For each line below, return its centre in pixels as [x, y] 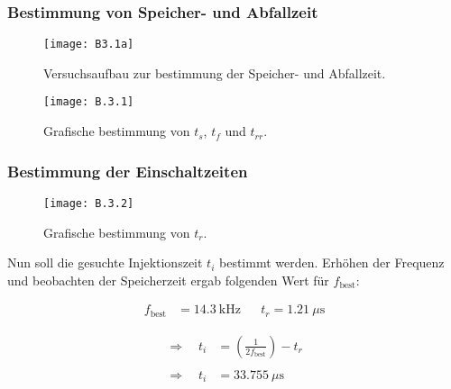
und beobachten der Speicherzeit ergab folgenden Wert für [168, 280]
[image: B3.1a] [89, 45]
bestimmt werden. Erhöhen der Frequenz [332, 262]
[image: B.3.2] [89, 203]
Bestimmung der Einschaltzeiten [128, 171]
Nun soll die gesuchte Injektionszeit [105, 262]
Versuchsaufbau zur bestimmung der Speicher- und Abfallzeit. [215, 72]
